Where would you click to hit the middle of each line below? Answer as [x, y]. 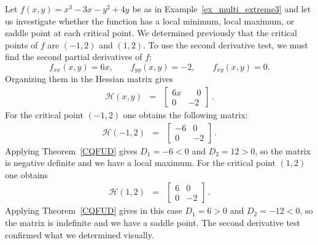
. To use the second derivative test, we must [226, 44]
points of [21, 44]
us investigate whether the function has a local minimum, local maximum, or [150, 21]
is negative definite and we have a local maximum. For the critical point [140, 163]
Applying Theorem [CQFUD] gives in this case [94, 210]
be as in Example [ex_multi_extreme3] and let [222, 9]
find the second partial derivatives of [74, 57]
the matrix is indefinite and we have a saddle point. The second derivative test [153, 223]
